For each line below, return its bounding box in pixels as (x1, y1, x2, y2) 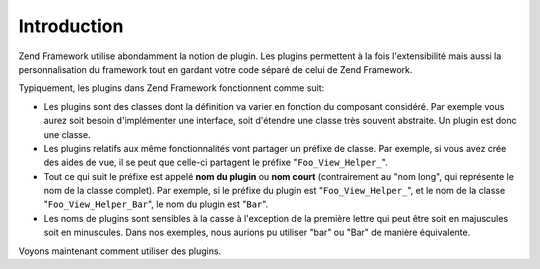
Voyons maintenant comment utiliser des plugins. (18, 245, 222, 257)
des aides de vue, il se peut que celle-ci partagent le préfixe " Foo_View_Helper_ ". (43, 156, 389, 169)
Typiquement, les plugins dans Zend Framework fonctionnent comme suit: (18, 82, 325, 94)
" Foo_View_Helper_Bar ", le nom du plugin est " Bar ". (43, 198, 269, 210)
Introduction (18, 15, 124, 37)
